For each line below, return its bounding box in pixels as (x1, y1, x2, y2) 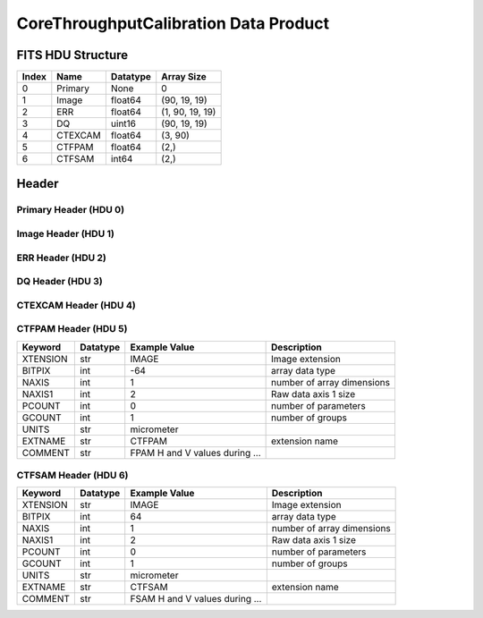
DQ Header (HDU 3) (16, 275, 103, 288)
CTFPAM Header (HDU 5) (16, 323, 128, 335)
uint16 (110, 117, 137, 130)
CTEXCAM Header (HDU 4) (16, 299, 136, 311)
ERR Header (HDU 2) (16, 251, 107, 264)
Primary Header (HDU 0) (16, 204, 125, 216)
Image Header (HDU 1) (16, 228, 115, 241)
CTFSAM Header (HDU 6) (16, 470, 129, 482)
